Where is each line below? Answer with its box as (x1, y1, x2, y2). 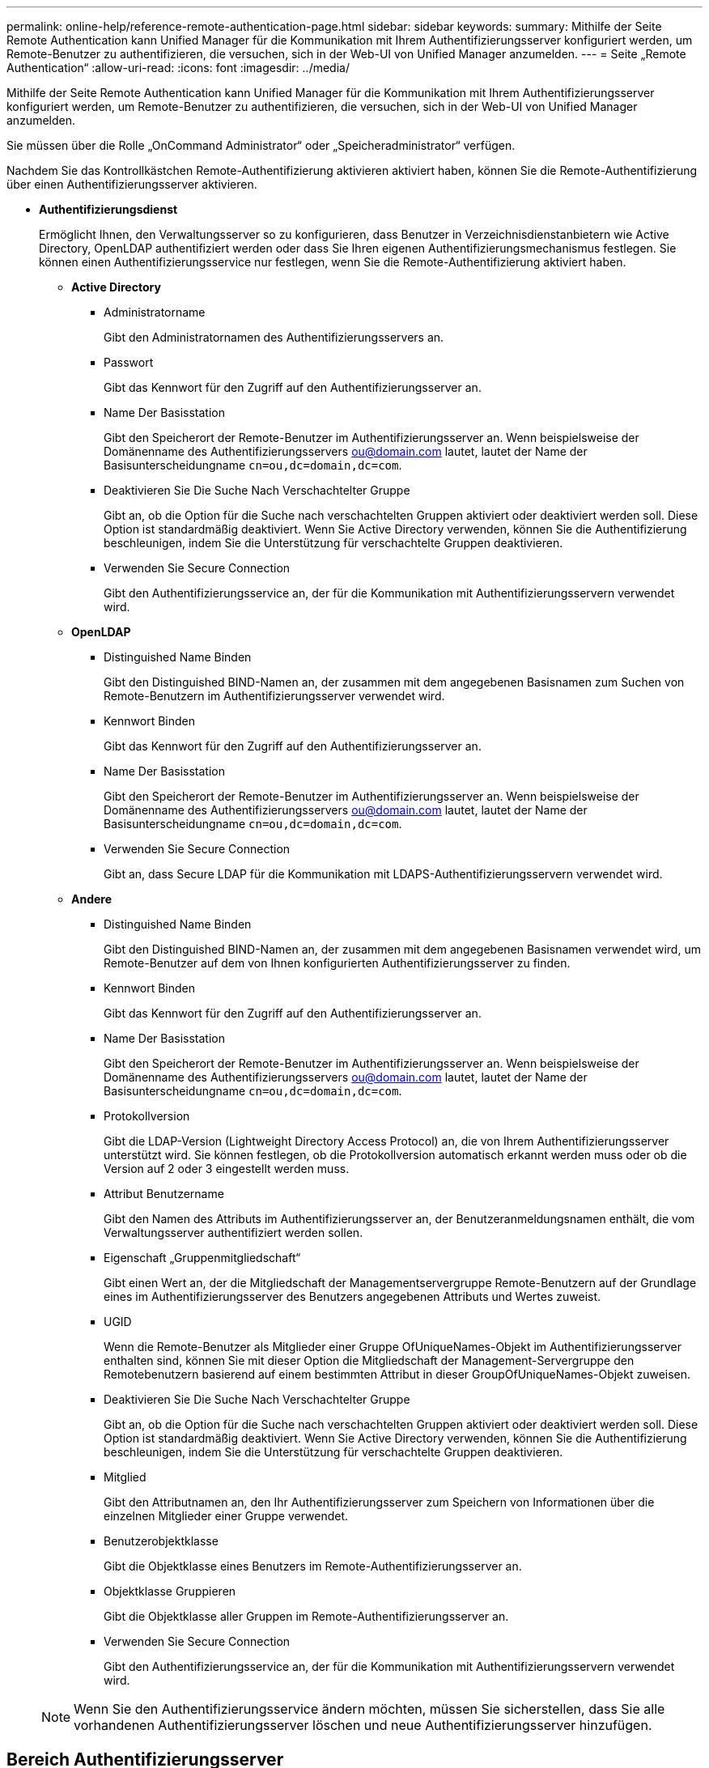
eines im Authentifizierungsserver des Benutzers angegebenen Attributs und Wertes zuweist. (104, 1290, 601, 1303)
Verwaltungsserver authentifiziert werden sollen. (104, 1226, 363, 1239)
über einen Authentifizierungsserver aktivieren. (6, 177, 257, 191)
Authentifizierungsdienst (39, 202, 178, 216)
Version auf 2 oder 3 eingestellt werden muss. (104, 1162, 350, 1175)
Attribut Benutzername (104, 1187, 224, 1201)
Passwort (104, 355, 154, 369)
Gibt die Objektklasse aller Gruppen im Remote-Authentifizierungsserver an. (104, 1609, 509, 1623)
